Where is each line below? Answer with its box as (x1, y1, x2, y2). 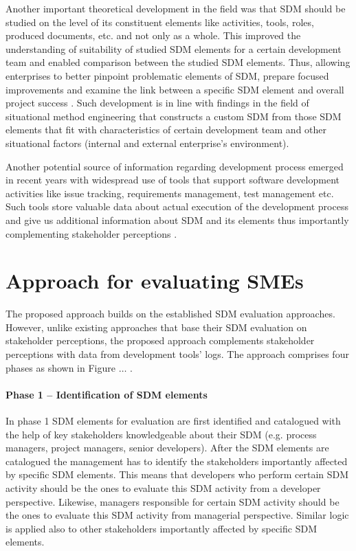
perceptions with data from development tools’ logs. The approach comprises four (5, 347, 349, 361)
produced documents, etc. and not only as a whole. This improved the (5, 28, 301, 43)
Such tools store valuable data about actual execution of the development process (5, 199, 348, 214)
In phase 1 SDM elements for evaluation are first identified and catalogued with (5, 413, 341, 427)
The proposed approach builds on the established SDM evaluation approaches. (5, 306, 335, 321)
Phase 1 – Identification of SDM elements (5, 387, 208, 401)
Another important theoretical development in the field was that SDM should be (5, 1, 346, 15)
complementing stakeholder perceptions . (5, 226, 177, 240)
